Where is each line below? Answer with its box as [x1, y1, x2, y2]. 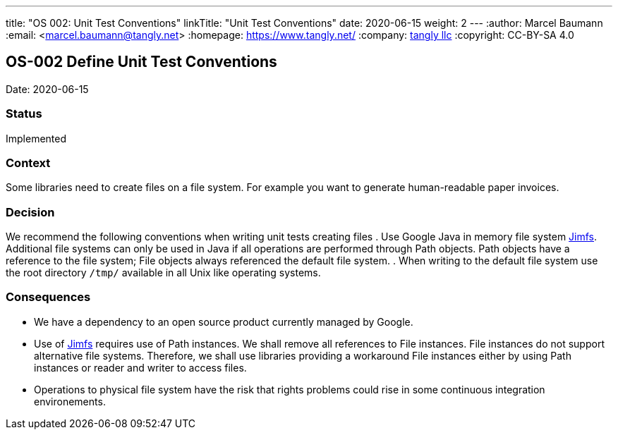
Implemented [6, 132, 67, 145]
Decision [6, 204, 55, 219]
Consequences [6, 290, 91, 305]
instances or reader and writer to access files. [34, 361, 247, 374]
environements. [34, 395, 106, 408]
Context [6, 155, 51, 170]
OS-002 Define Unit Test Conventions [6, 53, 277, 71]
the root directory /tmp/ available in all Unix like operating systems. [6, 266, 321, 279]
